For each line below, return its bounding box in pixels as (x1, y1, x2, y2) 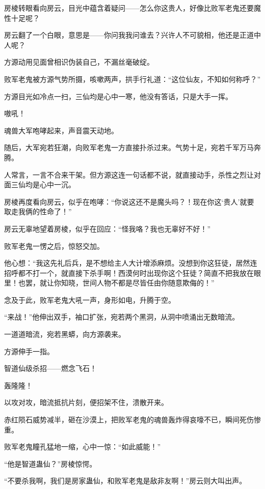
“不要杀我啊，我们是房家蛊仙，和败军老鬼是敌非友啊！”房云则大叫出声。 (4, 475, 247, 486)
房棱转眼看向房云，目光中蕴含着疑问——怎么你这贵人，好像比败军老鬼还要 (4, 3, 254, 13)
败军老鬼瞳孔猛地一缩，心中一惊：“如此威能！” (4, 441, 161, 452)
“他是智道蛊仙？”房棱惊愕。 (4, 458, 97, 469)
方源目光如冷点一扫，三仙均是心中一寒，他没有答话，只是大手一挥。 (4, 91, 232, 101)
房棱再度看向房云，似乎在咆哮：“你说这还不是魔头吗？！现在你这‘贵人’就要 (4, 196, 254, 207)
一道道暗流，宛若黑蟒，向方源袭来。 (4, 329, 125, 339)
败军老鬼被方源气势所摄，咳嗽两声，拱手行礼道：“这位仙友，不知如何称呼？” (4, 73, 261, 84)
